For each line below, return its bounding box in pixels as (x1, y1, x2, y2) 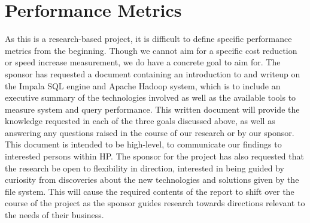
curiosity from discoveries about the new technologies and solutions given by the (5, 173, 299, 186)
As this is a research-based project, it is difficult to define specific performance (5, 32, 292, 45)
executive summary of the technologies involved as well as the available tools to (5, 91, 296, 104)
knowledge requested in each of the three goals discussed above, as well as (5, 114, 275, 127)
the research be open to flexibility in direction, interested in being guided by (5, 161, 285, 174)
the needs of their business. (5, 209, 104, 221)
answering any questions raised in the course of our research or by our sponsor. (5, 126, 294, 138)
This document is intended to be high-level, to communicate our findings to (5, 138, 282, 150)
